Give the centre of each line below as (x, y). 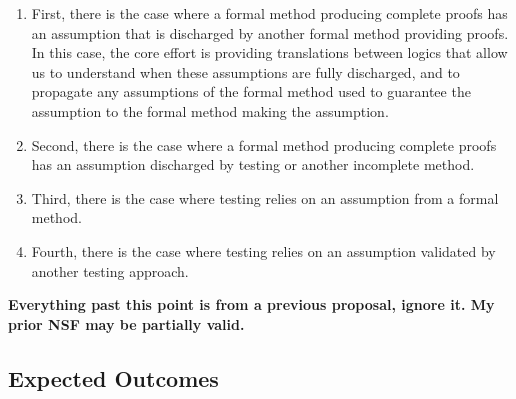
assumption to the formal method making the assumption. (210, 110)
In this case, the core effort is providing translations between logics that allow (269, 52)
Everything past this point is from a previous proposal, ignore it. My (251, 304)
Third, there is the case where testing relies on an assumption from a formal (265, 197)
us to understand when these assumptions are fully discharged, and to (245, 71)
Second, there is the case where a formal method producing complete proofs (264, 144)
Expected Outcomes (113, 377)
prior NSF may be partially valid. (126, 323)
